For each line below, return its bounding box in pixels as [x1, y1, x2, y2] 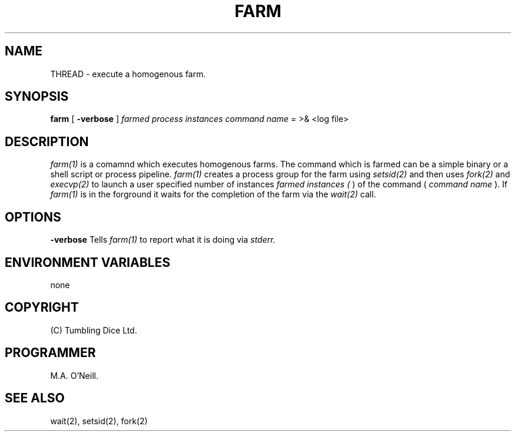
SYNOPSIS [5, 89, 69, 104]
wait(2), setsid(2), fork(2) [50, 415, 148, 426]
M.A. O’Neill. [50, 370, 98, 381]
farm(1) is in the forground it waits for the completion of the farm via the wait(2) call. [50, 189, 376, 200]
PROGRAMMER [5, 345, 96, 361]
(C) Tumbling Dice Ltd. [50, 325, 137, 335]
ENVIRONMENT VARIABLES [5, 255, 170, 270]
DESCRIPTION [5, 134, 89, 149]
